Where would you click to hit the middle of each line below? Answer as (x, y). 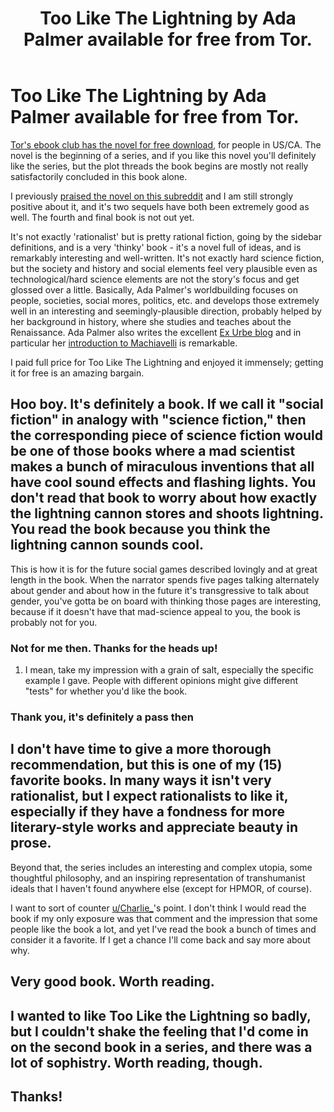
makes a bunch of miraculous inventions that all (162, 467)
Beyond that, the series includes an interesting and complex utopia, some (161, 867)
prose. (31, 843)
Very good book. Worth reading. (112, 982)
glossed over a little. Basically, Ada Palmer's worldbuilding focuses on (154, 289)
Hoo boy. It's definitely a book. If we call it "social (167, 404)
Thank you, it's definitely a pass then (102, 717)
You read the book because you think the (140, 529)
